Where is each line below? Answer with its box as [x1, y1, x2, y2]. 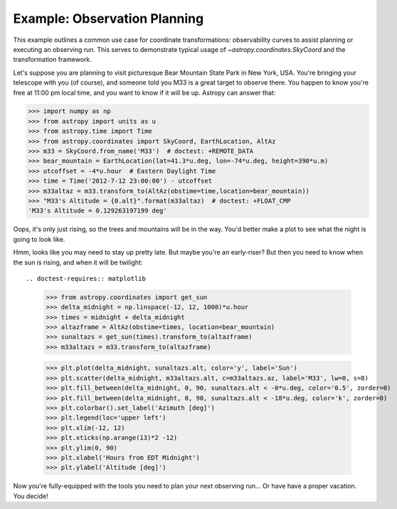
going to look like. [13, 235, 65, 243]
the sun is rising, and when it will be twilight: [13, 258, 143, 267]
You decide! [13, 491, 48, 500]
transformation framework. [13, 55, 92, 64]
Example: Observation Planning [13, 11, 204, 26]
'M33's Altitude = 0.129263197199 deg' [28, 207, 167, 215]
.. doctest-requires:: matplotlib [26, 274, 146, 282]
